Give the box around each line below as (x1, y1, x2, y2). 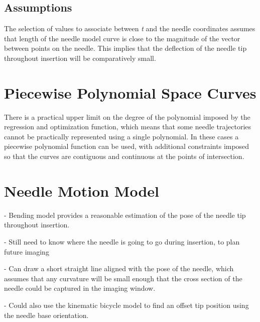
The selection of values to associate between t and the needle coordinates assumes (4, 23, 255, 34)
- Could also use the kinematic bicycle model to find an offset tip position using (4, 299, 249, 310)
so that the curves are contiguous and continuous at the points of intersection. (4, 151, 244, 162)
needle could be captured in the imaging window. (4, 283, 156, 293)
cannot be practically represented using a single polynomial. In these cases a (4, 131, 239, 141)
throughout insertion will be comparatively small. (4, 52, 156, 63)
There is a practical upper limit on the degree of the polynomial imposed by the (4, 111, 250, 122)
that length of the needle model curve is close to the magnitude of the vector (4, 33, 240, 43)
